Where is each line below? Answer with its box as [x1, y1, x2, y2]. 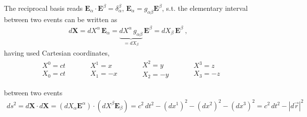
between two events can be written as [4, 14, 117, 24]
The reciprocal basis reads [4, 3, 83, 13]
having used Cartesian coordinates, [4, 47, 110, 58]
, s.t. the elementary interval [162, 3, 248, 13]
